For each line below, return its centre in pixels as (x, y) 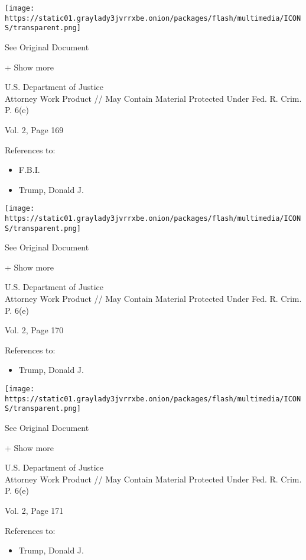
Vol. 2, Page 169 (34, 129)
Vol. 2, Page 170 (34, 330)
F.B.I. (29, 170)
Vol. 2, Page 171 (34, 510)
